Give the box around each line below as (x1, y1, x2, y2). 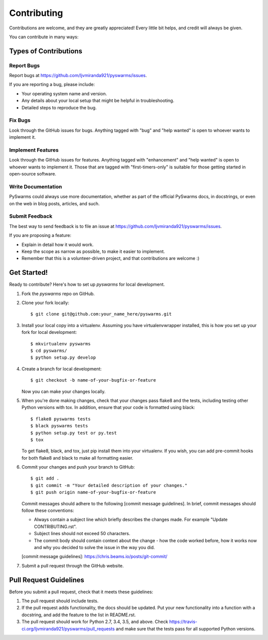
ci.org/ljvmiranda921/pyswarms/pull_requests (21, 626, 115, 632)
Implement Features (9, 147, 59, 154)
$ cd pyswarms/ (30, 348, 67, 353)
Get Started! (9, 268, 48, 277)
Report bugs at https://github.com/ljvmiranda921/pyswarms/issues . (9, 73, 147, 79)
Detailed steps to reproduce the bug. (21, 104, 97, 110)
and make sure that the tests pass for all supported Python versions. (116, 626, 256, 632)
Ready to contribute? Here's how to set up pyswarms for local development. (9, 281, 165, 288)
